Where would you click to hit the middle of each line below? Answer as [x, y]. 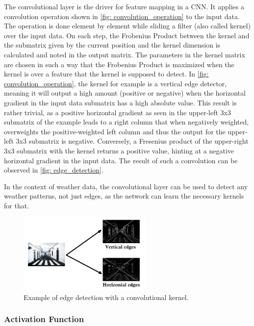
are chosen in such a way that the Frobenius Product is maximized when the [119, 64]
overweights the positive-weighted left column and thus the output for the [115, 131]
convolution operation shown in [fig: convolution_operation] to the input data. [122, 16]
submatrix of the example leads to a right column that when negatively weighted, [127, 122]
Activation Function [44, 319]
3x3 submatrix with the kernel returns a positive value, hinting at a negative [119, 150]
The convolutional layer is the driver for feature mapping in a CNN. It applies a [124, 6]
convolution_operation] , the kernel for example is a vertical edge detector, [115, 83]
